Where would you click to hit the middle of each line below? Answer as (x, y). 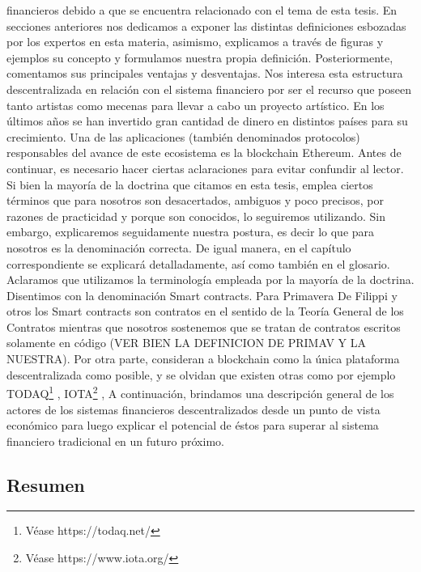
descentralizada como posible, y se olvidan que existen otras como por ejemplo (201, 374)
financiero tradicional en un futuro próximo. (115, 441)
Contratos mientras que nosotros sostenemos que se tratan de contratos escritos (204, 326)
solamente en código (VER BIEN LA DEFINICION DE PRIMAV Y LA (186, 343)
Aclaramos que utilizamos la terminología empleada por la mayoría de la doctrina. (210, 280)
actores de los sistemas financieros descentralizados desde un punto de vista (193, 409)
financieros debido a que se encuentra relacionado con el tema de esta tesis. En (202, 10)
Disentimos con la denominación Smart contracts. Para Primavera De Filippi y (202, 295)
